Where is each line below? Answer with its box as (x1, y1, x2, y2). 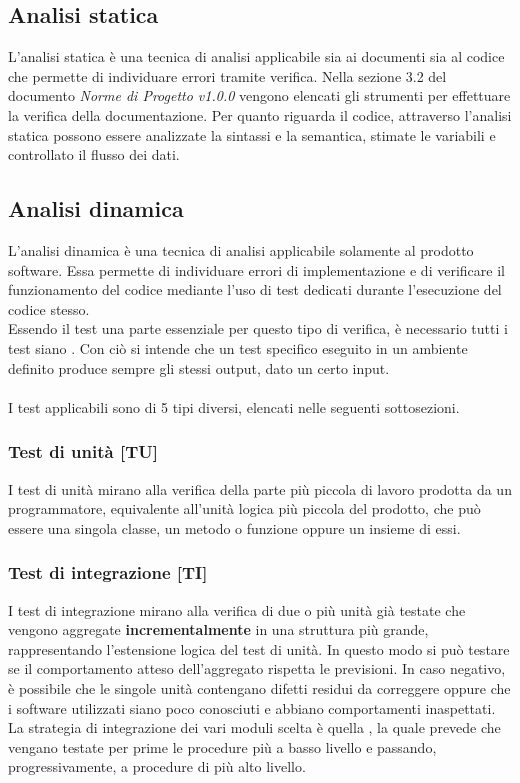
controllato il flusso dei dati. (8, 144, 180, 165)
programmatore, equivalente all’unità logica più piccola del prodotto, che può (8, 498, 481, 519)
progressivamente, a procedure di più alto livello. (8, 756, 306, 777)
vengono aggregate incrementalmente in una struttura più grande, (8, 619, 429, 640)
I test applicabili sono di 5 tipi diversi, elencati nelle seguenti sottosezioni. (8, 396, 460, 417)
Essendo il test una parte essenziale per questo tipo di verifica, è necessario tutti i (8, 318, 508, 339)
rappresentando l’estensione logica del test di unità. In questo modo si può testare (8, 638, 510, 659)
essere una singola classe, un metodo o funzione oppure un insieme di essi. (8, 517, 461, 538)
